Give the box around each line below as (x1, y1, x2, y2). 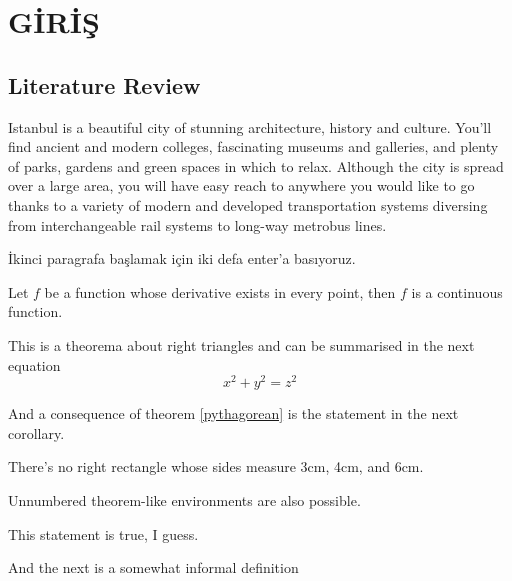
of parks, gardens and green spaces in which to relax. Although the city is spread (8, 155, 504, 176)
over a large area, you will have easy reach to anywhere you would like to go (8, 175, 475, 196)
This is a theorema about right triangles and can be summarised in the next (8, 334, 475, 355)
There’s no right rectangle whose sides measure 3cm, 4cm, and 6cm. (8, 456, 424, 477)
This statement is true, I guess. (8, 523, 199, 544)
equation (8, 354, 61, 375)
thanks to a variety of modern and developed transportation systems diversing (8, 194, 488, 215)
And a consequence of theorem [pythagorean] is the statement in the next (8, 403, 459, 424)
